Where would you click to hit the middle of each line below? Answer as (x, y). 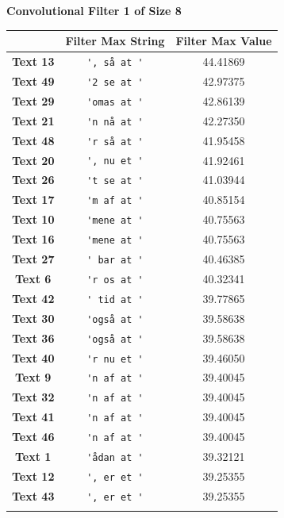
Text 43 (33, 495)
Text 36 (33, 338)
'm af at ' (115, 201)
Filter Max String (115, 41)
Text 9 (33, 377)
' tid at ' (115, 299)
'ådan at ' (115, 458)
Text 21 (33, 120)
